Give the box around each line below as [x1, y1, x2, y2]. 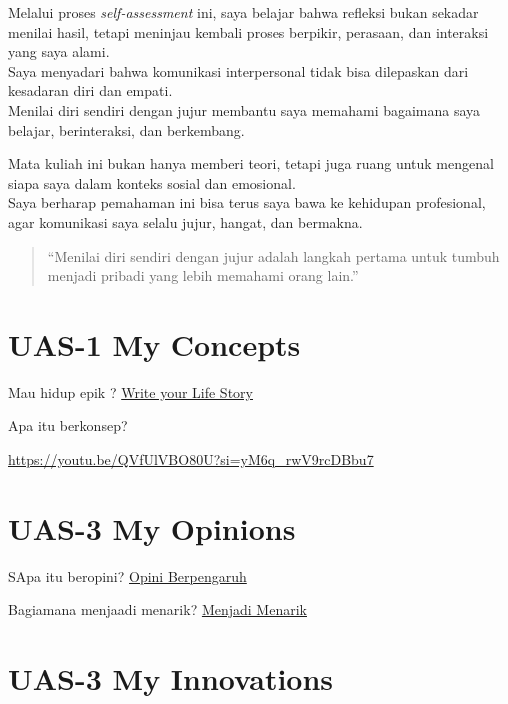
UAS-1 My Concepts [8, 323, 301, 364]
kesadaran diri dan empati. [8, 80, 173, 101]
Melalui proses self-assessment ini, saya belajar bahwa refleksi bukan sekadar [8, 2, 479, 22]
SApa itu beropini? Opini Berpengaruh [8, 565, 247, 586]
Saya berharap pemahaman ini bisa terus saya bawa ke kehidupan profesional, [8, 192, 486, 213]
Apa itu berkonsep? [8, 415, 128, 436]
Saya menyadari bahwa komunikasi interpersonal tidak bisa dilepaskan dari [8, 60, 469, 81]
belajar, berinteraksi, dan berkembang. [8, 119, 245, 140]
